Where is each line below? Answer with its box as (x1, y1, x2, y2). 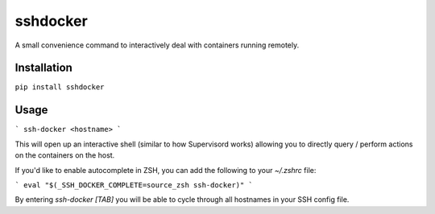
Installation (14, 61, 72, 75)
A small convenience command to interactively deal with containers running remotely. (14, 40, 300, 50)
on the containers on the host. (14, 150, 115, 160)
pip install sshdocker (14, 83, 105, 92)
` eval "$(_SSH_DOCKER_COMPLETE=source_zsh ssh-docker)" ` (14, 180, 254, 189)
